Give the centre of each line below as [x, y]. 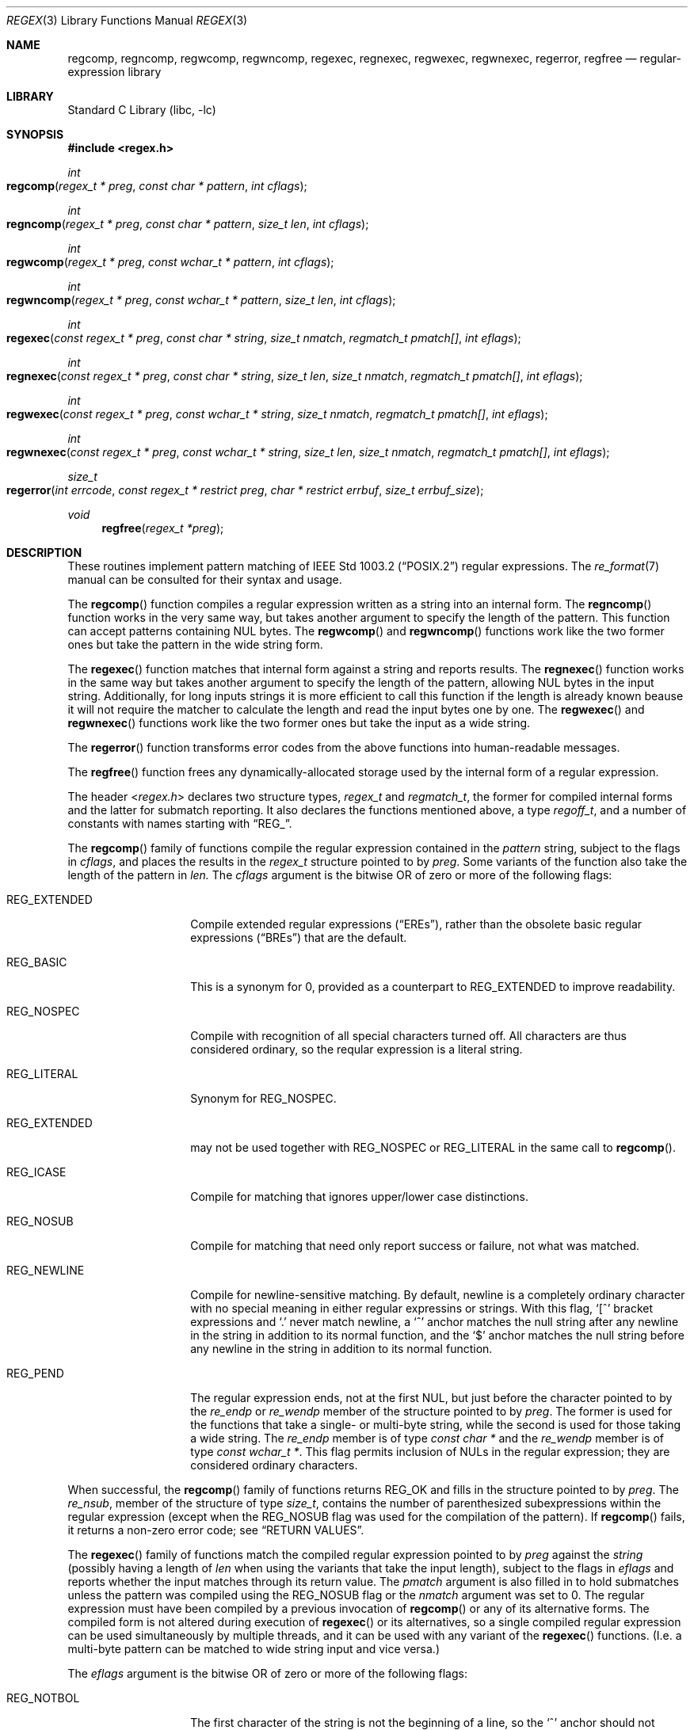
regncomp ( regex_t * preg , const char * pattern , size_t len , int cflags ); [188, 224]
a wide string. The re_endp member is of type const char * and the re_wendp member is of [427, 1438]
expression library [114, 72]
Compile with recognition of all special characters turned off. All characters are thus [408, 1036]
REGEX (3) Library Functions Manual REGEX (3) [127, 20]
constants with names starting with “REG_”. [180, 823]
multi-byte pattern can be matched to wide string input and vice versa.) [254, 1649]
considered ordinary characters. [274, 1465]
